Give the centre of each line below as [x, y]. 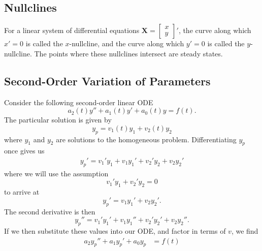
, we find [245, 230]
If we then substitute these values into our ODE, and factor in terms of [115, 230]
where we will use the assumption [56, 173]
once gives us [24, 151]
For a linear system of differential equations [72, 30]
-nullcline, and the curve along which [127, 43]
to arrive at [22, 192]
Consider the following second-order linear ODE [79, 102]
